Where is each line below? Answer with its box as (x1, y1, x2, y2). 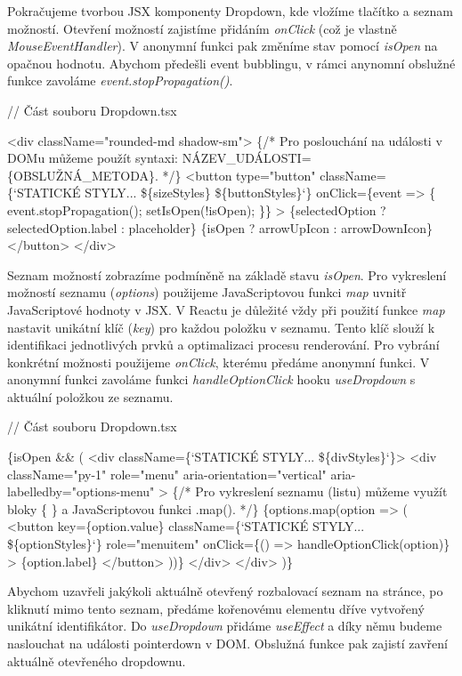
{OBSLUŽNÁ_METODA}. (7, 165, 158, 184)
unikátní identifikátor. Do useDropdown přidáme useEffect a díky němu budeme (7, 616, 442, 635)
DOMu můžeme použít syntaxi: (7, 149, 178, 167)
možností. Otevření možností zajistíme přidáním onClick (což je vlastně (7, 19, 397, 37)
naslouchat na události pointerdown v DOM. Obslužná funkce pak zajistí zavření (7, 634, 448, 652)
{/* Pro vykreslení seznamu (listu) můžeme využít (172, 482, 448, 501)
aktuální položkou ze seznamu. (7, 387, 174, 406)
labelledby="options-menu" (7, 482, 155, 501)
